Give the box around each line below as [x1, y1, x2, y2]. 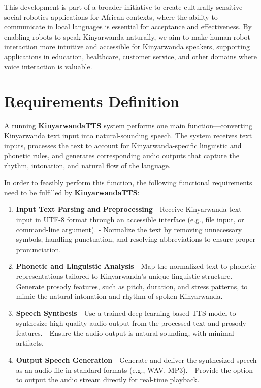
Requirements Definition [4, 91, 179, 112]
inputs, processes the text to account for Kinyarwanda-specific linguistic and [4, 140, 242, 151]
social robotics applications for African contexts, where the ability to [4, 11, 218, 22]
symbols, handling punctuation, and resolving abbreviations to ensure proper [16, 234, 256, 244]
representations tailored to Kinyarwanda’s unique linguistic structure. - [16, 271, 237, 281]
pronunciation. [16, 243, 61, 254]
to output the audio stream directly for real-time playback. [16, 374, 200, 385]
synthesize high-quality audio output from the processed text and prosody [16, 318, 247, 328]
